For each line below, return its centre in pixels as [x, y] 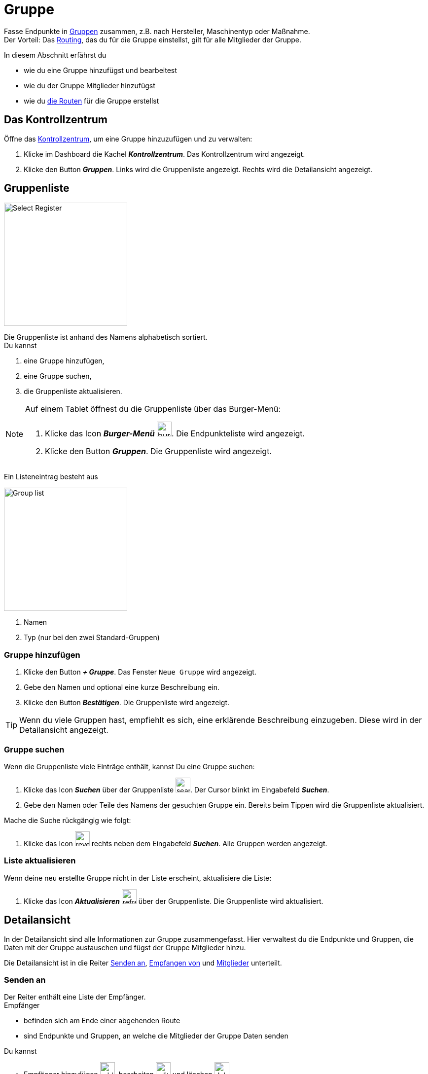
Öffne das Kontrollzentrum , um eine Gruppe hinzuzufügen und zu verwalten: [128, 139]
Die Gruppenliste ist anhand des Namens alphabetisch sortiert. [106, 337]
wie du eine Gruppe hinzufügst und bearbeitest [100, 70]
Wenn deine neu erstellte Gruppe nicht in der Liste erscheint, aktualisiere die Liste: [138, 878]
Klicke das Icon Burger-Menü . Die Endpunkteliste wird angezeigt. [175, 434]
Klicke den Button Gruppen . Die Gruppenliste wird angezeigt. [158, 451]
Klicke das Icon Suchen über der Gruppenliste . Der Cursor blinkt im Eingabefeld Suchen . [177, 789]
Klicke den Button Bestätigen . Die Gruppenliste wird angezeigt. [127, 703]
